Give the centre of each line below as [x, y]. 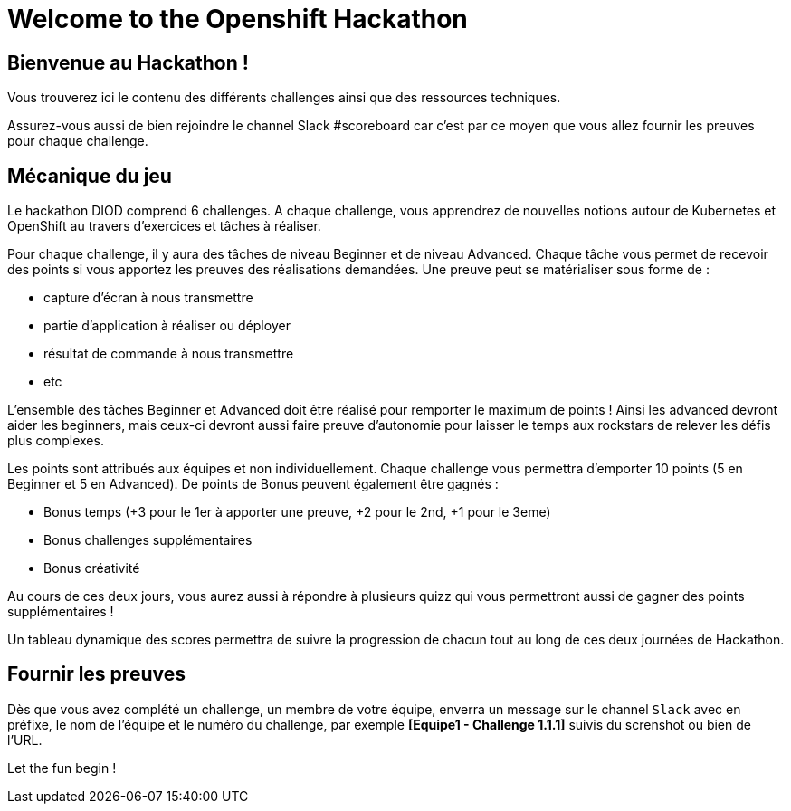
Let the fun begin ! [62, 768]
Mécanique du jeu [90, 176]
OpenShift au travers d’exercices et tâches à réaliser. [164, 226]
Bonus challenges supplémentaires [148, 540]
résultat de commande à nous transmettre [169, 354]
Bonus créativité [92, 568]
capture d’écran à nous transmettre [148, 298]
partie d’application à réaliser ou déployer [167, 326]
